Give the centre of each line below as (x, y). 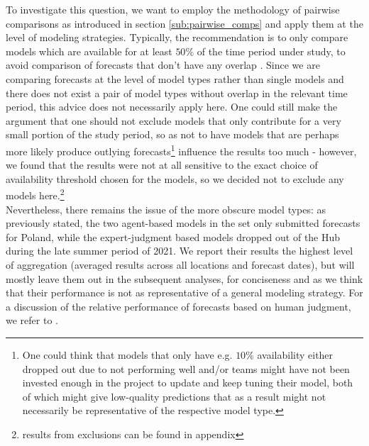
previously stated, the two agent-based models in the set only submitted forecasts (183, 223)
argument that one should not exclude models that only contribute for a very (174, 120)
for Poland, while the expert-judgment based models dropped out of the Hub (173, 236)
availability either (295, 354)
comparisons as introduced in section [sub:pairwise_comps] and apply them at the (184, 23)
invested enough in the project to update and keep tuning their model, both (188, 383)
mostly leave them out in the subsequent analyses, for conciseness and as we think (184, 278)
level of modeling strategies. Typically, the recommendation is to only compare (177, 37)
